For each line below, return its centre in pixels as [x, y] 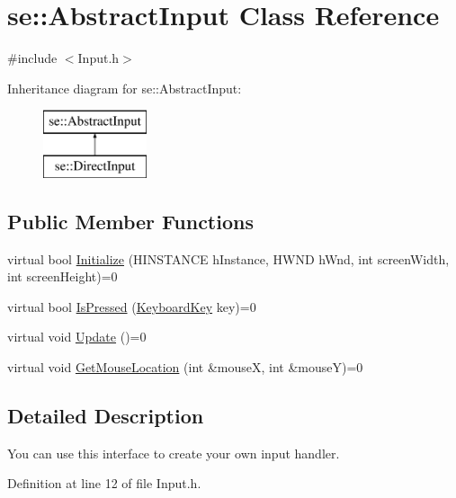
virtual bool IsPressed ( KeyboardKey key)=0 [132, 306]
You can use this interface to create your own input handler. [174, 453]
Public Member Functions [130, 221]
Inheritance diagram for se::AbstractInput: [125, 88]
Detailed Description [106, 416]
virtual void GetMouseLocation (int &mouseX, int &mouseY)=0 [185, 367]
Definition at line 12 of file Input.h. [104, 483]
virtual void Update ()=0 [77, 337]
